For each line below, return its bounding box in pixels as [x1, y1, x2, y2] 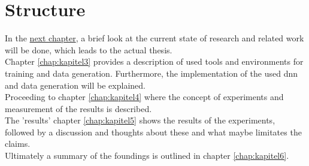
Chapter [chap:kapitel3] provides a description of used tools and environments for [5, 55, 304, 68]
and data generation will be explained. [5, 79, 146, 91]
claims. [5, 137, 31, 150]
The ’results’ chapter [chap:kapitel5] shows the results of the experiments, [5, 114, 275, 126]
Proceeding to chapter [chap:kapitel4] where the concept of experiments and [5, 90, 284, 103]
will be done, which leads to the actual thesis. [5, 43, 172, 56]
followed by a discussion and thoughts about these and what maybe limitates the [5, 125, 302, 138]
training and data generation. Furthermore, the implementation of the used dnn [5, 67, 298, 79]
